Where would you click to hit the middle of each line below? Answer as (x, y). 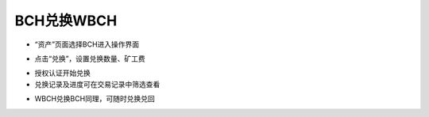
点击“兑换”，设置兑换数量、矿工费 (90, 58)
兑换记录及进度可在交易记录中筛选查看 (97, 84)
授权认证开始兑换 (62, 73)
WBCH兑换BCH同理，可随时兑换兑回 (95, 99)
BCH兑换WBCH (66, 21)
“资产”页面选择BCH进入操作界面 (87, 44)
